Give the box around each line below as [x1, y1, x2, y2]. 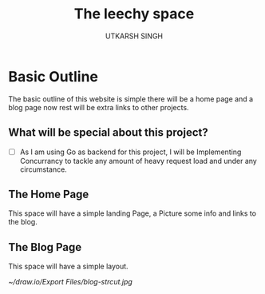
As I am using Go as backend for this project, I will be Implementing [19, 147, 242, 157]
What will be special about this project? [8, 125, 209, 140]
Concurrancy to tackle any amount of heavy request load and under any [19, 156, 257, 165]
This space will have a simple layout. [8, 261, 129, 272]
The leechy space [73, 5, 195, 23]
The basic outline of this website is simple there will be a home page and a [8, 93, 254, 104]
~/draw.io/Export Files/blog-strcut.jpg [8, 277, 133, 287]
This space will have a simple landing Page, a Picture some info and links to [8, 209, 257, 218]
